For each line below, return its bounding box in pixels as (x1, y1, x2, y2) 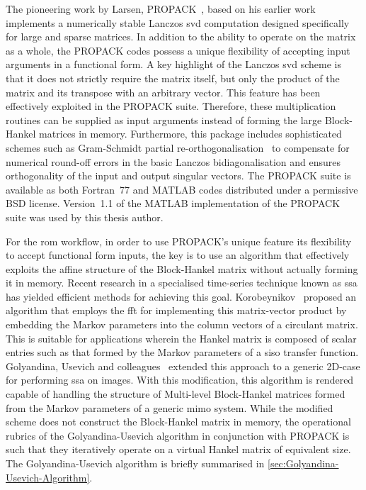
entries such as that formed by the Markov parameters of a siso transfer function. (6, 345, 359, 360)
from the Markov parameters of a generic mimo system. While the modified (6, 400, 333, 415)
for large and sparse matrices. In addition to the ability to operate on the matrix (6, 29, 356, 44)
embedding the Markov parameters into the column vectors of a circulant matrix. (6, 317, 358, 332)
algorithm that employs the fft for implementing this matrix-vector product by (6, 303, 347, 318)
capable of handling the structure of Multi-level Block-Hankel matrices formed (6, 386, 345, 401)
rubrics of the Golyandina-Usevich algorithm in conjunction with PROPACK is (6, 428, 350, 442)
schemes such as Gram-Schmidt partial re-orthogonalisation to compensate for (6, 140, 350, 155)
